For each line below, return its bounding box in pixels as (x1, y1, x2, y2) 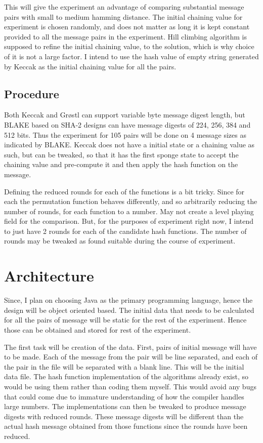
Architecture (4, 265, 94, 286)
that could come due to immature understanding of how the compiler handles (4, 391, 244, 401)
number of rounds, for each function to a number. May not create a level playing (4, 206, 254, 216)
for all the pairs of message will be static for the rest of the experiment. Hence (4, 314, 247, 325)
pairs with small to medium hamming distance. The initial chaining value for (4, 11, 243, 22)
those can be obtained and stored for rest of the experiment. (4, 324, 191, 335)
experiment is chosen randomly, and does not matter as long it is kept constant (4, 21, 250, 32)
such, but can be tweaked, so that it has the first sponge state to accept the (4, 149, 239, 159)
